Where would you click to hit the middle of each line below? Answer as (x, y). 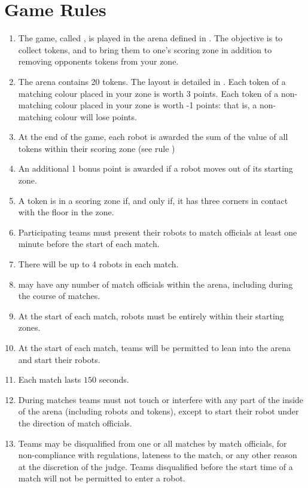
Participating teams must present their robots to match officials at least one (158, 232)
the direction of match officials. (75, 423)
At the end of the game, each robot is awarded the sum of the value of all (153, 137)
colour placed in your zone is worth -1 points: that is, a (156, 105)
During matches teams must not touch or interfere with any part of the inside (161, 399)
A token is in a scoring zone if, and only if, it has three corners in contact (153, 200)
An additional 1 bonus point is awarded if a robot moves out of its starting (155, 168)
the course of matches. (59, 296)
